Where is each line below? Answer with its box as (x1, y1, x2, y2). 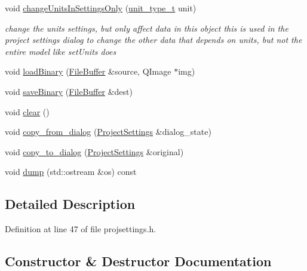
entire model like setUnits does (5, 45, 116, 57)
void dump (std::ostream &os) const (5, 165, 137, 178)
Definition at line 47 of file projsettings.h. (5, 223, 156, 235)
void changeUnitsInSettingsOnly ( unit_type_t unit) (5, 2, 197, 14)
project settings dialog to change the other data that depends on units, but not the (5, 33, 302, 46)
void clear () (5, 105, 50, 118)
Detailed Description (5, 195, 136, 213)
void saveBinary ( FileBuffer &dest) (5, 85, 133, 97)
